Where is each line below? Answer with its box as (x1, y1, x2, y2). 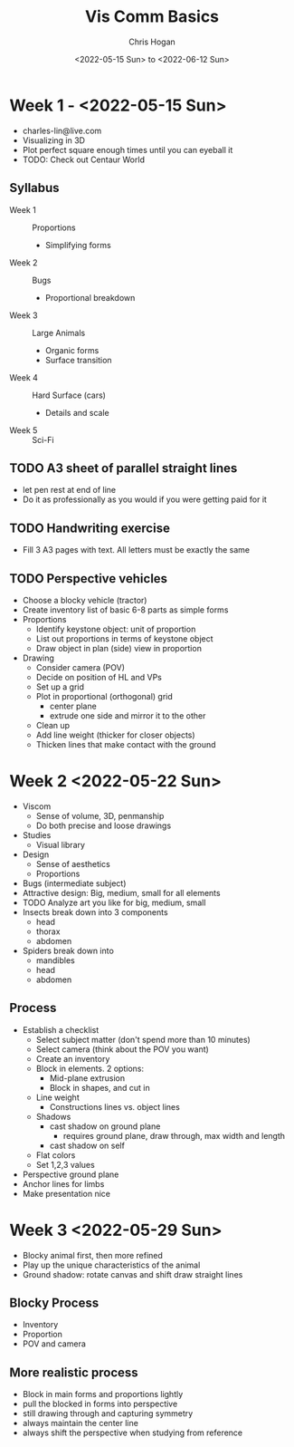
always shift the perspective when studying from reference (22, 1427, 243, 1438)
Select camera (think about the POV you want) (35, 1044, 210, 1055)
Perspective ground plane (22, 1169, 119, 1180)
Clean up (35, 719, 71, 730)
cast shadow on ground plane (49, 1121, 161, 1132)
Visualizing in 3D (22, 134, 86, 146)
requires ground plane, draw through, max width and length (62, 1130, 286, 1141)
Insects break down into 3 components (22, 906, 169, 917)
